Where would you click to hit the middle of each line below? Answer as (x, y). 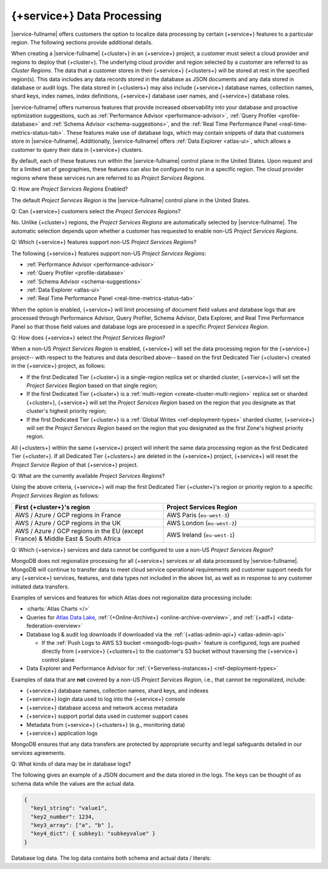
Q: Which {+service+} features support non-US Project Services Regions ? (104, 242)
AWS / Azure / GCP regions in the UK (68, 523)
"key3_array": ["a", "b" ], (72, 825)
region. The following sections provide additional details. (82, 42)
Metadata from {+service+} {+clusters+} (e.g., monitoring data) (106, 724)
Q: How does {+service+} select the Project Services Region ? (88, 338)
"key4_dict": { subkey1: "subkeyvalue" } (93, 834)
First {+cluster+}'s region (53, 507)
